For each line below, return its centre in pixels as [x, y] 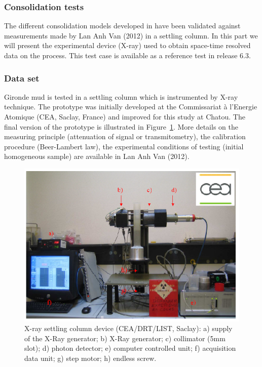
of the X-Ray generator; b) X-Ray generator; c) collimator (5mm [125, 338]
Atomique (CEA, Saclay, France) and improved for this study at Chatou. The [125, 116]
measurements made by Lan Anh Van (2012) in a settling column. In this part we [131, 35]
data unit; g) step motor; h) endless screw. [90, 358]
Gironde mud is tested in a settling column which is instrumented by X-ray [121, 96]
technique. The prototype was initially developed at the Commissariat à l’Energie [131, 107]
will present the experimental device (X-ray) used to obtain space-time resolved [127, 45]
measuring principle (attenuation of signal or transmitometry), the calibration [125, 136]
